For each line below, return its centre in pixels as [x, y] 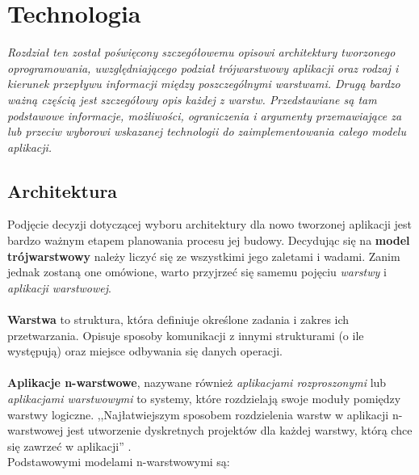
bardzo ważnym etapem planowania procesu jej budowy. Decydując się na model [209, 240]
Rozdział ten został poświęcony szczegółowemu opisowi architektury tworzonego [201, 52]
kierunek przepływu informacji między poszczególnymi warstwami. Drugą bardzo [204, 84]
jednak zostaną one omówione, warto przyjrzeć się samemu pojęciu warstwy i [197, 272]
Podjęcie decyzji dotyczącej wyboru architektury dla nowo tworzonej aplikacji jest [209, 224]
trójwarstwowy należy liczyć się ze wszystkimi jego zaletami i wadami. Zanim [204, 256]
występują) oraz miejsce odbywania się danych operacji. [145, 351]
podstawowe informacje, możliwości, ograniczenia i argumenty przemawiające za [205, 115]
